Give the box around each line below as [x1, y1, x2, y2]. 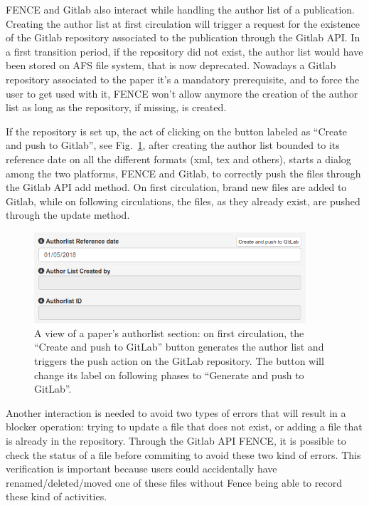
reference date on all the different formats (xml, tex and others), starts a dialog [6, 151, 351, 166]
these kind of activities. [6, 489, 107, 504]
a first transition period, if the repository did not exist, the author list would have [6, 43, 363, 58]
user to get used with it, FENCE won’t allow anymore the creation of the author [6, 86, 358, 100]
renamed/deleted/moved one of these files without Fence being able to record [6, 475, 342, 490]
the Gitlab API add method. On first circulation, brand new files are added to [6, 180, 347, 195]
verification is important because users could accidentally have [6, 461, 277, 476]
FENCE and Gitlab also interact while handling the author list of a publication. [6, 2, 355, 16]
